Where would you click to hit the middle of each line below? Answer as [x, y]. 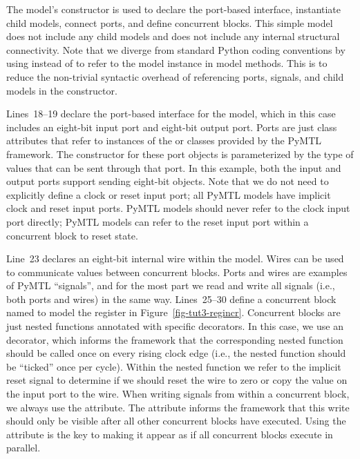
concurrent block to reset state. [72, 235]
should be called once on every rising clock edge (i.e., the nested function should [176, 353]
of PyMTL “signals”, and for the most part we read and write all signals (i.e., [171, 285]
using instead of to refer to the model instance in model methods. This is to [167, 63]
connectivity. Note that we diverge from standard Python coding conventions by [176, 49]
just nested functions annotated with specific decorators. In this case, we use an [175, 326]
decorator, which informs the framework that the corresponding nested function [175, 339]
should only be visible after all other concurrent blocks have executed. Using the [176, 421]
